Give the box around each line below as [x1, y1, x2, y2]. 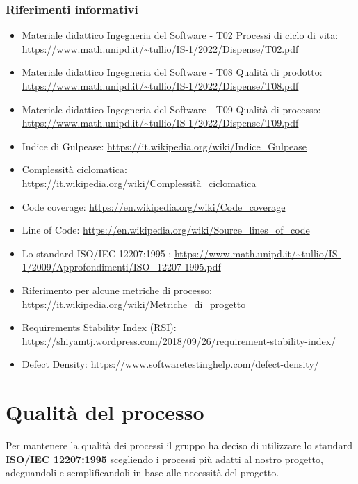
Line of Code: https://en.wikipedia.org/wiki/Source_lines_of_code [22, 223, 310, 237]
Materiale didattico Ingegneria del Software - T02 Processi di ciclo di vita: [22, 28, 339, 42]
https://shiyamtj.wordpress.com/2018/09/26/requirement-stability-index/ [22, 333, 336, 348]
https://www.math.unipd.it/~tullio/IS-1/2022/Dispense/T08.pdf [22, 79, 299, 92]
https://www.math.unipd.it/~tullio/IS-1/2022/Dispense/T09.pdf [22, 115, 299, 130]
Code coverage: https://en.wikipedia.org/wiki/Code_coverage [22, 199, 286, 213]
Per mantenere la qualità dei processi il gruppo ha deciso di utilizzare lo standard [6, 438, 352, 453]
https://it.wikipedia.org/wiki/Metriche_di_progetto [22, 296, 246, 311]
